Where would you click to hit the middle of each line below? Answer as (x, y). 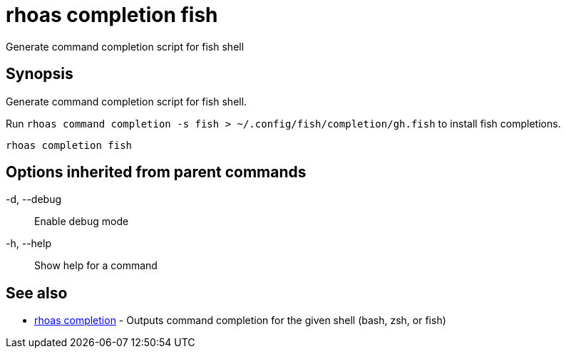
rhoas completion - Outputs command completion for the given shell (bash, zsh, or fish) (240, 321)
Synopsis (40, 74)
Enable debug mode (82, 222)
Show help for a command (96, 266)
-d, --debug (34, 199)
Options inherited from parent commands (156, 172)
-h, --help (29, 244)
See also (37, 293)
